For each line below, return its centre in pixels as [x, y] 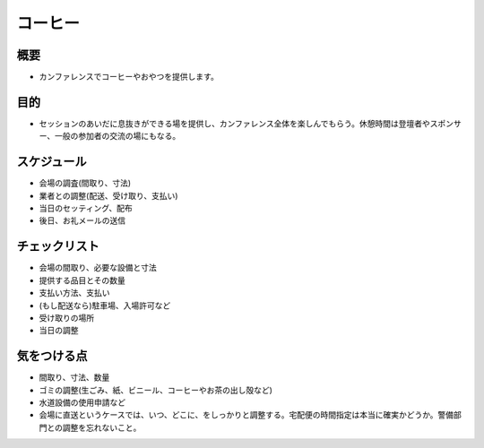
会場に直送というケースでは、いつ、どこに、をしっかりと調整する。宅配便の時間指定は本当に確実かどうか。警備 [246, 415]
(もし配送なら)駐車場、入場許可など [105, 306]
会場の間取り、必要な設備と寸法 [98, 268]
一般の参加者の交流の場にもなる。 [117, 136]
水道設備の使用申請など [82, 402]
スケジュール [52, 162]
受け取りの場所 [66, 317]
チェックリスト [58, 246]
